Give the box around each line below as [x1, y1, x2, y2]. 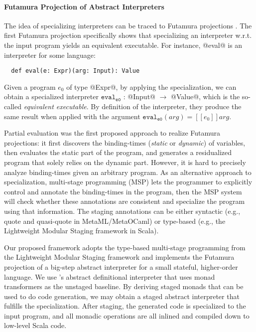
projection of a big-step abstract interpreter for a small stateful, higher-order [4, 261, 238, 272]
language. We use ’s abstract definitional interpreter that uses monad [4, 271, 215, 282]
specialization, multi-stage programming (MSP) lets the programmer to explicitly [4, 176, 253, 187]
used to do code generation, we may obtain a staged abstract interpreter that [4, 291, 240, 301]
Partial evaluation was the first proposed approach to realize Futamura [4, 128, 221, 138]
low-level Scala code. [4, 320, 67, 331]
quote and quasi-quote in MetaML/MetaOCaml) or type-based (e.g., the [4, 215, 226, 226]
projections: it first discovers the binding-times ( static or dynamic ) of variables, [4, 137, 246, 148]
